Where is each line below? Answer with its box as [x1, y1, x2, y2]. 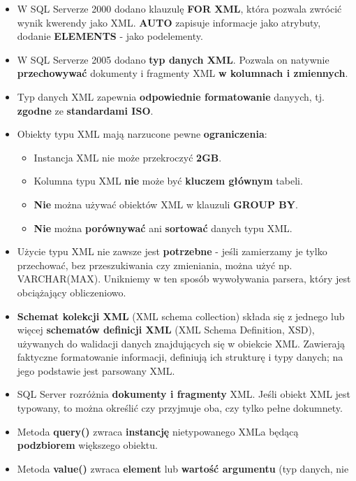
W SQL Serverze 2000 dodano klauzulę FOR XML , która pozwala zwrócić [17, 1, 342, 15]
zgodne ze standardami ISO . [17, 103, 154, 117]
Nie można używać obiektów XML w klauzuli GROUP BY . [34, 196, 298, 211]
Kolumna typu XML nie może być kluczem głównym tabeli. [34, 173, 303, 188]
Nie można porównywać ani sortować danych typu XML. [34, 220, 292, 235]
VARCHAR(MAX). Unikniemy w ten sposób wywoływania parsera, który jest [17, 271, 351, 286]
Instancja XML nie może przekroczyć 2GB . [34, 150, 222, 164]
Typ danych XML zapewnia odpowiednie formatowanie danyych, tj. [17, 89, 325, 103]
